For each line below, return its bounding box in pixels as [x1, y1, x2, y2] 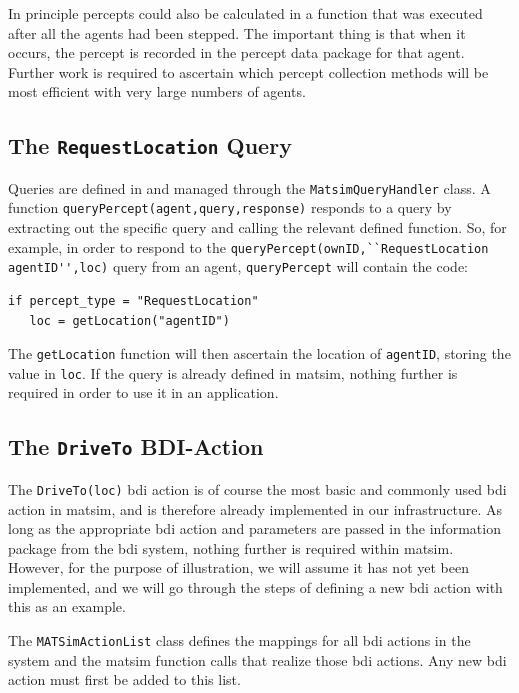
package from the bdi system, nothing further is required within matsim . [8, 537, 454, 558]
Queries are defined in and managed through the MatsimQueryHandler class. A [8, 177, 491, 198]
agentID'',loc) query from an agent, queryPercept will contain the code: [8, 256, 468, 277]
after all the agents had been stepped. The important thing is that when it [8, 22, 466, 43]
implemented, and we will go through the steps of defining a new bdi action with [8, 576, 503, 597]
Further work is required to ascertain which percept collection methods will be [8, 61, 489, 82]
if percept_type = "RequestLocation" [8, 293, 259, 308]
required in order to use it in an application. [8, 382, 279, 403]
